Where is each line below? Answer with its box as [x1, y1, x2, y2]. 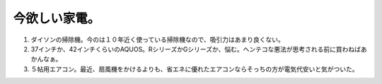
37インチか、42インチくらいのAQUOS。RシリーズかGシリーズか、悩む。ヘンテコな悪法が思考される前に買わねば [30, 44, 361, 53]
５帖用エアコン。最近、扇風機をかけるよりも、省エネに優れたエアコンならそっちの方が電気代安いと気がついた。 [30, 64, 359, 73]
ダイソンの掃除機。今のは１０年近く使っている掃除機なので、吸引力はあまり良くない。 [30, 35, 284, 44]
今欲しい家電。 [13, 11, 100, 26]
